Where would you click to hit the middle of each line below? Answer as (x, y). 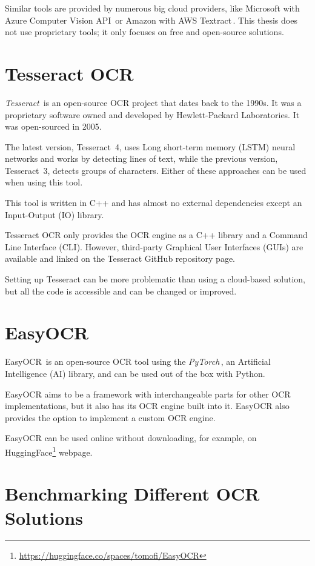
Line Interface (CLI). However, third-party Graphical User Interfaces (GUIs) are (154, 246)
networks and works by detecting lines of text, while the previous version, (141, 158)
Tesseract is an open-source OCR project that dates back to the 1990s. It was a (153, 102)
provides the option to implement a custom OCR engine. (110, 417)
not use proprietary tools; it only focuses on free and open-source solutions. (144, 32)
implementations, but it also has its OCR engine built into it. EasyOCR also (147, 406)
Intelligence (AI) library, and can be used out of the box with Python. (135, 373)
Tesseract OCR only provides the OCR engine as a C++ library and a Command (156, 235)
